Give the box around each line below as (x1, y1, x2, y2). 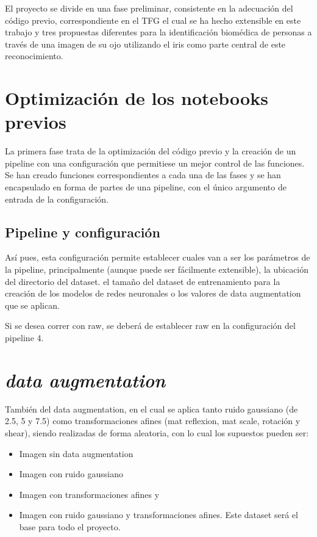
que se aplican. (5, 298, 60, 311)
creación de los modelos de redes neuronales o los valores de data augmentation (5, 287, 301, 300)
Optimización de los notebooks (5, 85, 268, 110)
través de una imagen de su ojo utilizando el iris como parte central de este (5, 37, 286, 50)
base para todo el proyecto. (19, 520, 121, 533)
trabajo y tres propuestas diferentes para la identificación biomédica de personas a (5, 26, 312, 38)
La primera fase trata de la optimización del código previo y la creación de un (5, 145, 296, 157)
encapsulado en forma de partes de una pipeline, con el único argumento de (5, 181, 287, 193)
